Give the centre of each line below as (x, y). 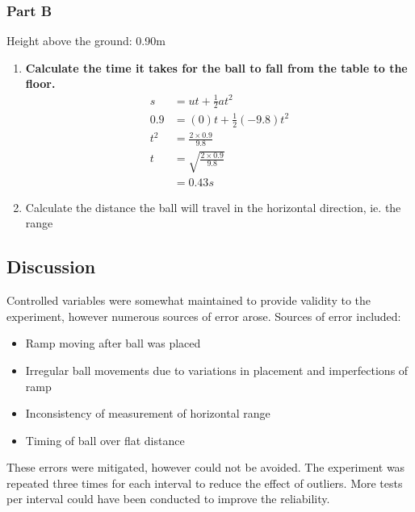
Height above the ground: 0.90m (86, 41)
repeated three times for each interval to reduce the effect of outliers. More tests (205, 483)
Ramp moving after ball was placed (113, 343)
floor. (40, 83)
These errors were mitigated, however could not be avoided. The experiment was (206, 467)
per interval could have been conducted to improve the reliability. (168, 499)
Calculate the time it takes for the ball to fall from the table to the (216, 67)
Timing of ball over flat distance (105, 440)
